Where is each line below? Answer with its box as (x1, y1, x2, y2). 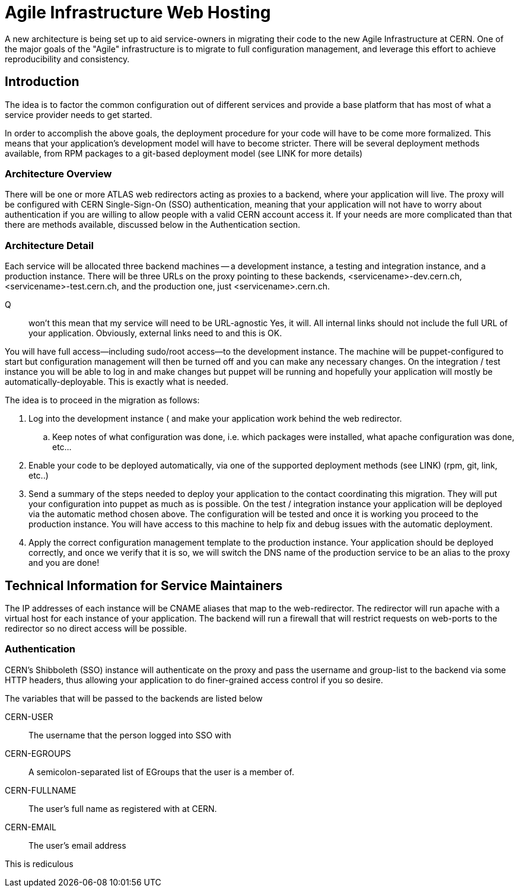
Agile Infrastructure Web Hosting (5, 2, 271, 23)
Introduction (5, 74, 79, 90)
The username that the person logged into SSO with (28, 729, 231, 740)
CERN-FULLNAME (5, 785, 77, 795)
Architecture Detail (5, 239, 94, 251)
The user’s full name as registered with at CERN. (28, 803, 217, 814)
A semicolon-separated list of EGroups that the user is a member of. (28, 766, 294, 777)
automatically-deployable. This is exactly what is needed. (5, 377, 228, 387)
